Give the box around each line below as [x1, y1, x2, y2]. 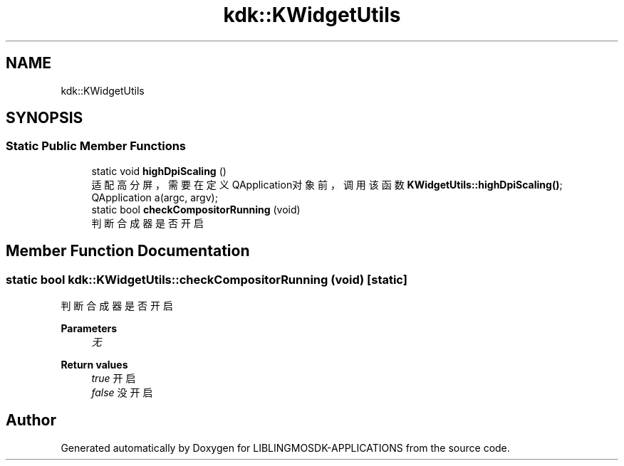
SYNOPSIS [6, 109, 83, 127]
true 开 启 [91, 372, 136, 385]
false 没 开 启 [91, 386, 153, 399]
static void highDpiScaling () [91, 164, 227, 177]
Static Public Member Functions [6, 139, 187, 154]
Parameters [61, 322, 118, 335]
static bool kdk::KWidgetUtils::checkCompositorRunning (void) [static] [6, 272, 407, 287]
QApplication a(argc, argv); [91, 191, 218, 203]
